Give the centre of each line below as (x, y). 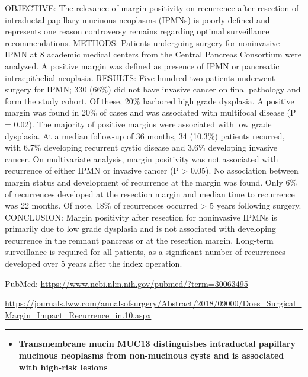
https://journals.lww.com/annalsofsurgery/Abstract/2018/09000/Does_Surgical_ (153, 303)
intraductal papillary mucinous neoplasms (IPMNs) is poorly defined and (137, 19)
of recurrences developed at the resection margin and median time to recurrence (150, 194)
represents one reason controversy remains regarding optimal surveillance (137, 31)
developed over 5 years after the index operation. (94, 263)
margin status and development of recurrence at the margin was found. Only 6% (151, 182)
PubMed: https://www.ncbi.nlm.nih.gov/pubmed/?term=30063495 (126, 283)
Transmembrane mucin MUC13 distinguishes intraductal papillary (157, 344)
